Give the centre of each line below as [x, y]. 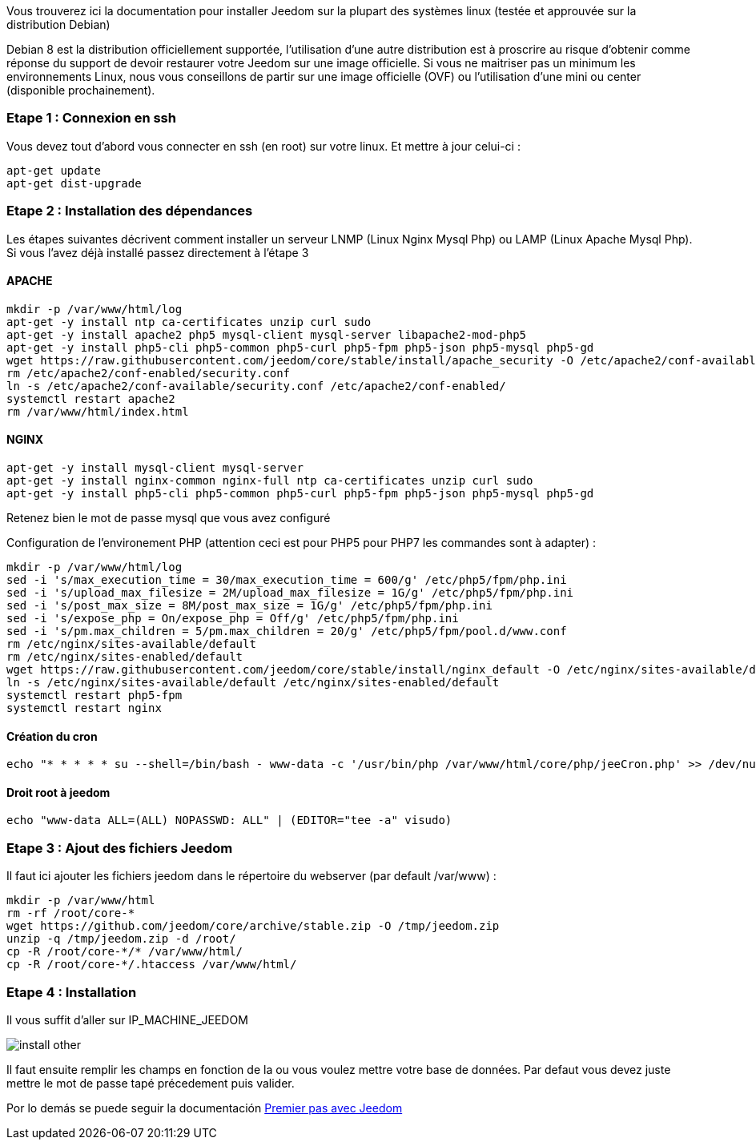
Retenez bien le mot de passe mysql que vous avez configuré [169, 517]
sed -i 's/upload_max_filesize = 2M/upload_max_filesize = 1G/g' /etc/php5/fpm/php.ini [290, 592]
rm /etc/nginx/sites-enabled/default [125, 656]
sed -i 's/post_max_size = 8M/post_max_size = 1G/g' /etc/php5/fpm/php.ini [249, 605]
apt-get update [54, 170]
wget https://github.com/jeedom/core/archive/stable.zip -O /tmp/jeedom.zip [253, 926]
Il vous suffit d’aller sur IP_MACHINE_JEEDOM [127, 1019]
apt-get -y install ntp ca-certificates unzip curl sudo [189, 322]
